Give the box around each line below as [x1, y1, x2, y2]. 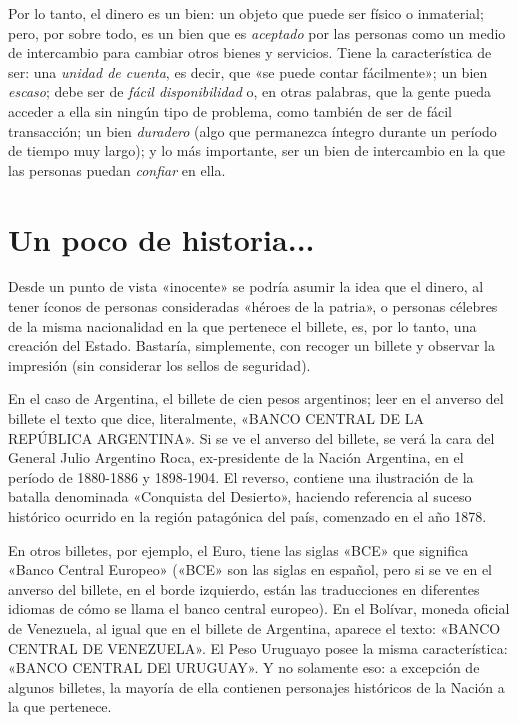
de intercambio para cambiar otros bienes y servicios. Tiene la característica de [8, 42, 492, 63]
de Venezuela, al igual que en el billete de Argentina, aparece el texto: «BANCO [8, 617, 501, 638]
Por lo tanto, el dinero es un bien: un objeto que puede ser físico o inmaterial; [8, 3, 484, 23]
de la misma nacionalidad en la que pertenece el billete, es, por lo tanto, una [8, 315, 477, 336]
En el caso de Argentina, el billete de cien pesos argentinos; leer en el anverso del [8, 388, 504, 409]
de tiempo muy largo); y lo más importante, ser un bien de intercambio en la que [8, 140, 505, 161]
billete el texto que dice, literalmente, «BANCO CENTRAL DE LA [8, 408, 424, 429]
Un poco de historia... [8, 218, 315, 259]
